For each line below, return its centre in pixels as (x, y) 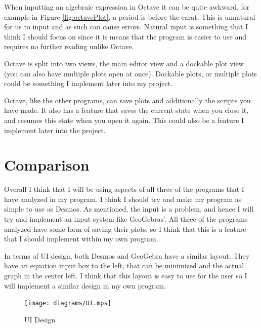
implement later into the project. (55, 130)
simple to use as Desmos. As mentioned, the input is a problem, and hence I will (129, 209)
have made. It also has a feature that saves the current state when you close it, (126, 110)
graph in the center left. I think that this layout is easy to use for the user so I (126, 275)
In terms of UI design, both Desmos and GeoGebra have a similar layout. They (127, 255)
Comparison (47, 165)
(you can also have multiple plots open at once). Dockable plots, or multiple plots (130, 73)
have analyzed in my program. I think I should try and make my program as (123, 199)
